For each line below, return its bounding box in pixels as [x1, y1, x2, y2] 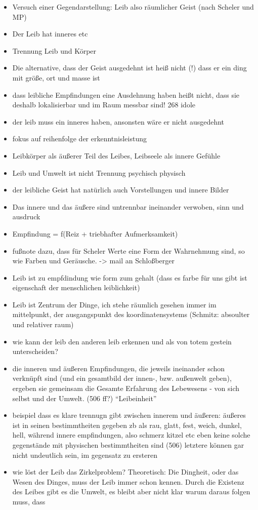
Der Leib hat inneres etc [12, 28, 88, 39]
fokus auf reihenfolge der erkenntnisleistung [12, 133, 147, 144]
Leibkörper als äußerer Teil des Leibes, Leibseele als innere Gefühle [12, 150, 221, 161]
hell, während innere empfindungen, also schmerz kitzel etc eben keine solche [12, 429, 250, 440]
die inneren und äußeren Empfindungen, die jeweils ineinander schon [12, 363, 225, 373]
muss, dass [12, 496, 46, 506]
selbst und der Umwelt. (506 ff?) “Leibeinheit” [12, 393, 157, 403]
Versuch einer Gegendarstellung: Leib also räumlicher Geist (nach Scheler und [12, 2, 254, 12]
